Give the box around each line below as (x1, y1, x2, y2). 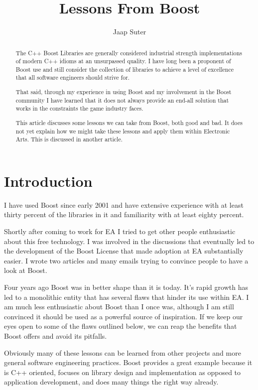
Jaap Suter (113, 26, 146, 37)
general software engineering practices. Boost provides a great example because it (4, 357, 253, 368)
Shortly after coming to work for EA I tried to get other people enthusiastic (4, 226, 236, 236)
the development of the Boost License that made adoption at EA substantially (4, 246, 244, 256)
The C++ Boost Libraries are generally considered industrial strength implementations (15, 48, 242, 57)
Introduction (4, 170, 93, 191)
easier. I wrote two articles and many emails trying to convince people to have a (4, 255, 249, 265)
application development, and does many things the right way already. (4, 377, 219, 387)
